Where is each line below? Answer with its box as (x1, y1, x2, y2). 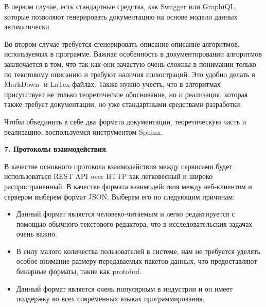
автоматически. (4, 21, 51, 32)
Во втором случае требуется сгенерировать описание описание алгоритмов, (4, 38, 240, 49)
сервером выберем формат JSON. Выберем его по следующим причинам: (4, 191, 235, 202)
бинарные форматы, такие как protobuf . (16, 266, 141, 277)
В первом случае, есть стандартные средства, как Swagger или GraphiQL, (4, 1, 237, 11)
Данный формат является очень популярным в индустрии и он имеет (16, 283, 233, 294)
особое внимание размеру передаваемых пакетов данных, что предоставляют (16, 256, 257, 266)
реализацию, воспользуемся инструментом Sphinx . (4, 126, 163, 137)
